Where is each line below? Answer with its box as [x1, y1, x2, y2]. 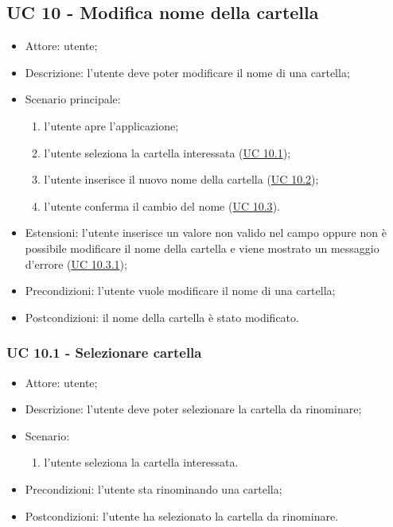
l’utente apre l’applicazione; [44, 117, 179, 134]
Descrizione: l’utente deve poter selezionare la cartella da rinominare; [25, 401, 362, 417]
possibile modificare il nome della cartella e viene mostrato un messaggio [25, 239, 379, 256]
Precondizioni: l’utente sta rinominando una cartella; [25, 480, 282, 497]
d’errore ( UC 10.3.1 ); [25, 255, 127, 272]
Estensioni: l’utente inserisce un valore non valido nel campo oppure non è [25, 224, 387, 241]
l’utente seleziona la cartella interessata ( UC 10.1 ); [44, 144, 291, 161]
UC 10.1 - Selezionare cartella [6, 343, 202, 362]
